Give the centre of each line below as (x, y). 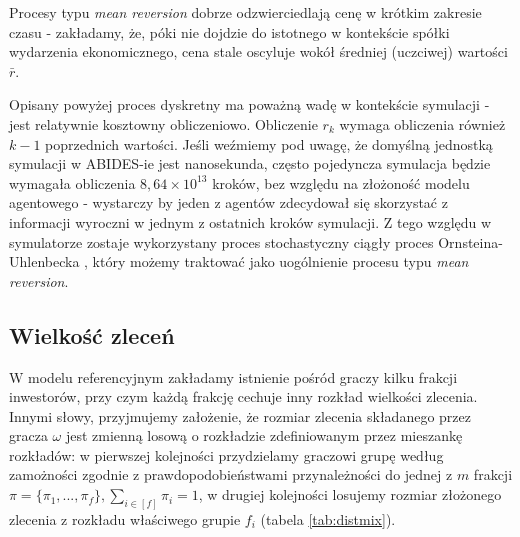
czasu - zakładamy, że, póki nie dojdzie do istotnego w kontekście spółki (229, 31)
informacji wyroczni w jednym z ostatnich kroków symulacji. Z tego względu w (250, 221)
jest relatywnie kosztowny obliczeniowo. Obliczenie (163, 123)
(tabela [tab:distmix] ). (328, 518)
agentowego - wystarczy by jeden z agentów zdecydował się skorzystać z (228, 202)
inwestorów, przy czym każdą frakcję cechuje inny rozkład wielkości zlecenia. (243, 396)
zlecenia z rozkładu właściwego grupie (125, 518)
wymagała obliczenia (72, 182)
